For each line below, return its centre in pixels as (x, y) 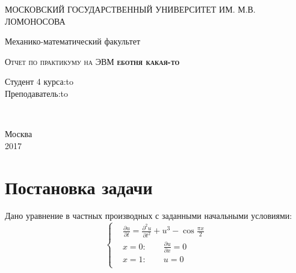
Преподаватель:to (37, 93)
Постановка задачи (79, 187)
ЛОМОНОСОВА (35, 21)
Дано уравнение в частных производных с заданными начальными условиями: (149, 216)
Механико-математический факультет (73, 41)
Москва (19, 134)
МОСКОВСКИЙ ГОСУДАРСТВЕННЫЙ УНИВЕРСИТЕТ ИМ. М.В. (130, 9)
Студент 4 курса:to (39, 81)
